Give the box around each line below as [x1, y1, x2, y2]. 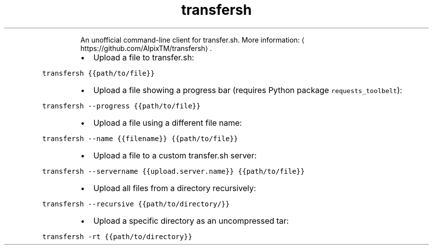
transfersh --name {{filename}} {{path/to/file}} [42, 134, 238, 143]
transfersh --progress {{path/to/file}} [42, 101, 201, 110]
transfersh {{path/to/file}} [42, 69, 155, 77]
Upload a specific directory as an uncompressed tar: [93, 215, 289, 226]
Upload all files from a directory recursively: [93, 183, 256, 193]
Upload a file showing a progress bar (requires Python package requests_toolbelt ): [93, 85, 402, 95]
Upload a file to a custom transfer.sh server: [93, 150, 257, 160]
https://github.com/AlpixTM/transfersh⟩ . [80, 44, 212, 52]
